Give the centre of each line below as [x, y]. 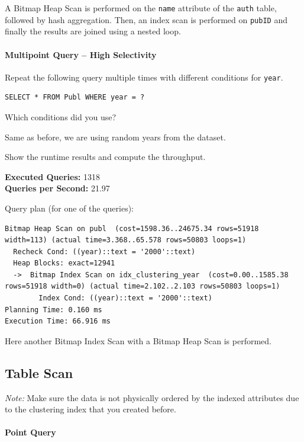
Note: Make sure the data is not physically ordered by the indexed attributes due [152, 397]
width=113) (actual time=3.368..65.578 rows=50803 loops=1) [126, 240]
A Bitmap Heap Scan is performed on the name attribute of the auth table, [141, 8]
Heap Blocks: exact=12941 [64, 263]
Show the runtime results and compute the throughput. [105, 157]
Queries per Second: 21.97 [57, 188]
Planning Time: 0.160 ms [54, 310]
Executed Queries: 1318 [52, 176]
